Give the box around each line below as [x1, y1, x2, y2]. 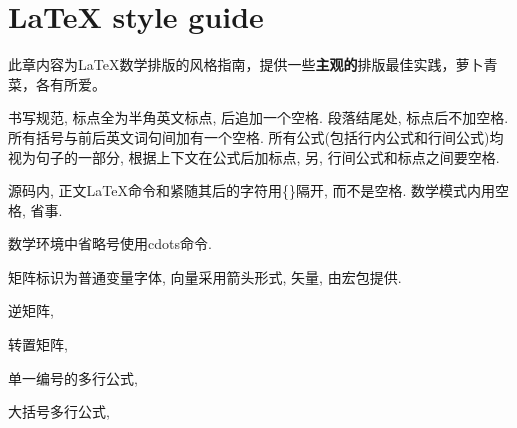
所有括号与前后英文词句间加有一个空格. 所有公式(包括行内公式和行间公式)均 [8, 126, 504, 147]
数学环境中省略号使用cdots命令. [8, 233, 212, 254]
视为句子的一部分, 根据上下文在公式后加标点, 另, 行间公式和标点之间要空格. [8, 146, 500, 167]
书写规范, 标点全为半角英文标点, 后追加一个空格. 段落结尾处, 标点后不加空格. [8, 107, 509, 128]
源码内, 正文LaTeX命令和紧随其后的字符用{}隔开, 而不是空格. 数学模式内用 [8, 180, 496, 201]
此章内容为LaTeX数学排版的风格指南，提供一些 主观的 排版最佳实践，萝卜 [8, 54, 484, 75]
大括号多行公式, [8, 401, 110, 422]
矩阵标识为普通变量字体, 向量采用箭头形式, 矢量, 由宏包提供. [8, 266, 402, 287]
